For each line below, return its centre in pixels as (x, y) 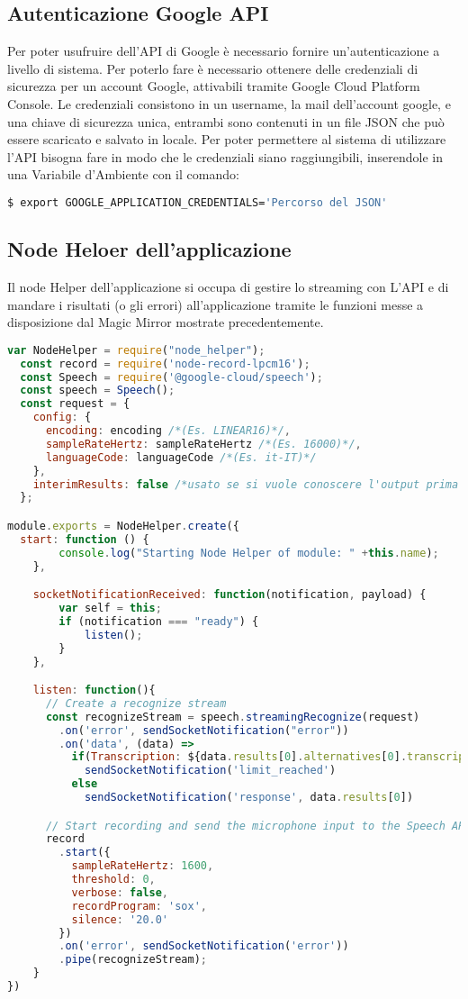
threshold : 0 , (113, 880)
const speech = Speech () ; (98, 391)
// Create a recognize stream (136, 703)
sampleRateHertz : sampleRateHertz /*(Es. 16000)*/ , (203, 444)
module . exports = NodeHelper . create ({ (123, 526)
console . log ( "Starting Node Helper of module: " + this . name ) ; (249, 553)
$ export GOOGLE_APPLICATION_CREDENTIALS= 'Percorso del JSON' (198, 202)
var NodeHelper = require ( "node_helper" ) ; (136, 350)
